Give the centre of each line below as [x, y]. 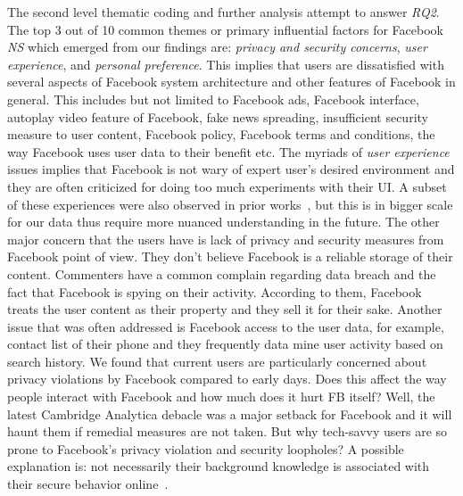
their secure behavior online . [88, 484]
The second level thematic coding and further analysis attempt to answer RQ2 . [223, 12]
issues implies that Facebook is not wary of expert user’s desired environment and [231, 169]
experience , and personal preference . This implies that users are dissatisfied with [226, 64]
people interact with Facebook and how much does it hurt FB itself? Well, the [221, 397]
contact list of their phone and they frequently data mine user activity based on [225, 344]
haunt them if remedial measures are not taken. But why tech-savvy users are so [227, 431]
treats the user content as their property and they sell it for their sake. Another [225, 309]
